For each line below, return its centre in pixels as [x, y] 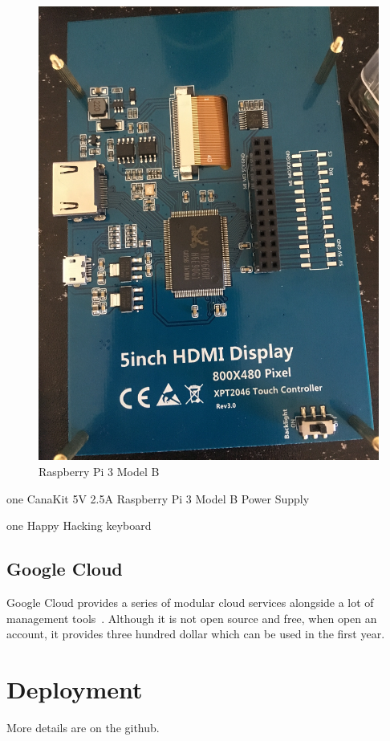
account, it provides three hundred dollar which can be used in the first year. [196, 634]
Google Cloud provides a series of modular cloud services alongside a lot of [190, 602]
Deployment [75, 688]
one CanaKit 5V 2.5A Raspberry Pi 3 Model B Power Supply [158, 498]
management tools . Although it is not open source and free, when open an [192, 618]
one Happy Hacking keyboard [79, 525]
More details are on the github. [83, 727]
